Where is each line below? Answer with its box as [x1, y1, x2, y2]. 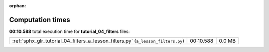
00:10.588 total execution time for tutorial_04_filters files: [9, 28, 130, 34]
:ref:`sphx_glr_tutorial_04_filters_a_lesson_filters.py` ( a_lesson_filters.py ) [12, 37, 184, 44]
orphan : [9, 3, 26, 8]
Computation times [9, 15, 70, 24]
